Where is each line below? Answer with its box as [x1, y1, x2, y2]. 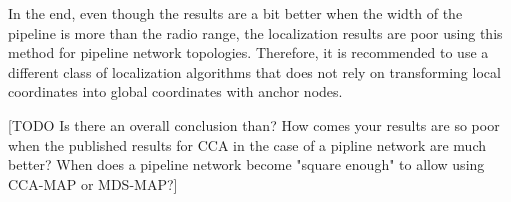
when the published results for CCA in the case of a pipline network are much [8, 134, 487, 155]
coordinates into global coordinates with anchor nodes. [8, 81, 343, 102]
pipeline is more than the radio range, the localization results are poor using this [8, 22, 503, 43]
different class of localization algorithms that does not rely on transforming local [8, 61, 501, 82]
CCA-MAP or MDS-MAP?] [8, 173, 178, 194]
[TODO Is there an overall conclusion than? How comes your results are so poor [8, 114, 500, 135]
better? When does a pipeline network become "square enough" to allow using [8, 154, 485, 175]
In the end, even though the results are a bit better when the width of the [8, 3, 463, 23]
